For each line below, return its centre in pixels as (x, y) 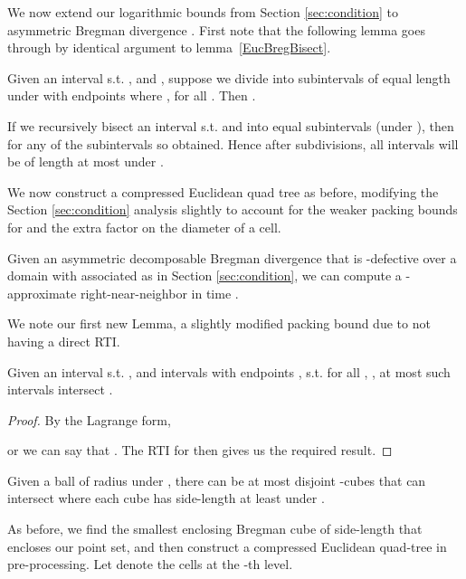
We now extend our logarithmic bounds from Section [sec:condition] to (203, 12)
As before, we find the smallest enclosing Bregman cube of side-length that (215, 529)
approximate (42, 293)
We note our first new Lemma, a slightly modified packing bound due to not (219, 323)
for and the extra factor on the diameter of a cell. (144, 227)
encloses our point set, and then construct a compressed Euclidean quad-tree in (227, 546)
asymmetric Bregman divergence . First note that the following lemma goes (216, 29)
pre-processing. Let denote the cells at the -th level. (150, 564)
